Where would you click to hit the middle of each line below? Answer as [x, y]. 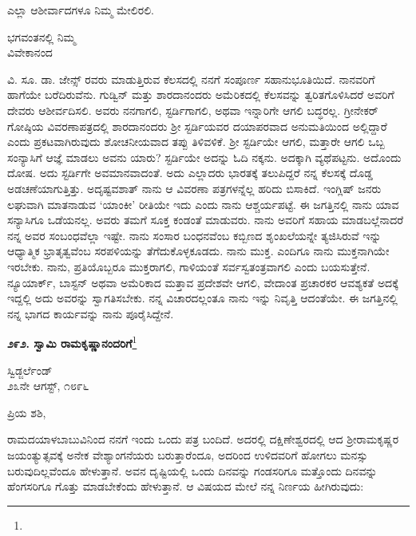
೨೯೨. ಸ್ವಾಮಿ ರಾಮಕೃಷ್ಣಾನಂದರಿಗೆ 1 [72, 342]
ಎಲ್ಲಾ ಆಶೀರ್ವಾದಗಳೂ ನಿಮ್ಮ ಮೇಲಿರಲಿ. [81, 10]
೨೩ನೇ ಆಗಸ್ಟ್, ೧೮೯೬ [48, 386]
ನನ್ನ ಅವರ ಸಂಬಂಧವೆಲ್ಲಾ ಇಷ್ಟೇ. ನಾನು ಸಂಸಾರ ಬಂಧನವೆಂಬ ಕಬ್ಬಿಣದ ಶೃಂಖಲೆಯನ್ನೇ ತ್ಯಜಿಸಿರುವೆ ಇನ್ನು [194, 235]
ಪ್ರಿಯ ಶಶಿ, [27, 412]
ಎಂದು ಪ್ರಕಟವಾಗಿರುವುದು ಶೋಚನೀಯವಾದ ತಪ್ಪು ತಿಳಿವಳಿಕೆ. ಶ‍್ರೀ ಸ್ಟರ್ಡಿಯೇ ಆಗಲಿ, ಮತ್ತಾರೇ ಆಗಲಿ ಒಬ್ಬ [196, 142]
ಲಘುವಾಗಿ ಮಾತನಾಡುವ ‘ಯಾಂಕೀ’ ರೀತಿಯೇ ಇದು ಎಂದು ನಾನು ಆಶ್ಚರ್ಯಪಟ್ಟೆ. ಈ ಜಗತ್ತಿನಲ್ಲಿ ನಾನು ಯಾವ [203, 204]
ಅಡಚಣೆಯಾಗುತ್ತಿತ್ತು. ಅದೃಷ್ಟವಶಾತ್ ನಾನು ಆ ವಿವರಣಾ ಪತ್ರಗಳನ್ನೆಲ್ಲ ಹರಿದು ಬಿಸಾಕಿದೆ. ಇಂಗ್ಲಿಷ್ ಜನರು [194, 188]
